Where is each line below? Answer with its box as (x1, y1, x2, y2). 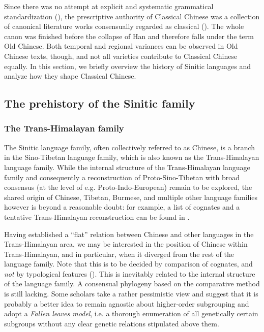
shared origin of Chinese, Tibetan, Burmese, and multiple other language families (4, 191, 258, 202)
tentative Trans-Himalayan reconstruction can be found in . (4, 211, 190, 222)
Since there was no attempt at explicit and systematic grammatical (4, 1, 214, 11)
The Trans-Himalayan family (4, 122, 124, 135)
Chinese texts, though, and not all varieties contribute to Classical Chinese (4, 50, 238, 61)
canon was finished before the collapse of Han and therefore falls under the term (4, 30, 254, 41)
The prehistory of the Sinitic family (4, 95, 195, 111)
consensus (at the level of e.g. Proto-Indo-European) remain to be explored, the (4, 182, 252, 192)
